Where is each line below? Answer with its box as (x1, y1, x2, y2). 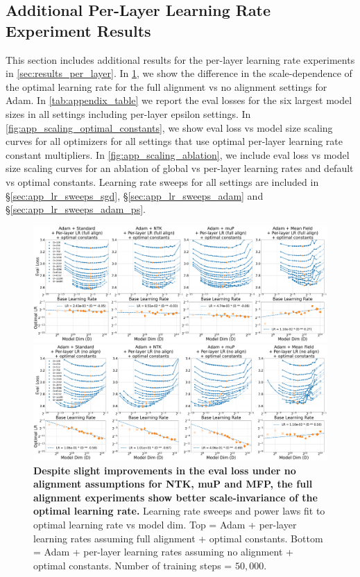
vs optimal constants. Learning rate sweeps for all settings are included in (6, 174, 319, 189)
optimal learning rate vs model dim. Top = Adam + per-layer (33, 517, 297, 531)
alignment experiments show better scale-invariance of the (33, 490, 318, 504)
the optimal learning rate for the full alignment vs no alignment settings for (6, 79, 327, 94)
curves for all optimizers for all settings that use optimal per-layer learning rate (6, 134, 343, 148)
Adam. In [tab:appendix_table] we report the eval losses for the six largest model (6, 93, 352, 107)
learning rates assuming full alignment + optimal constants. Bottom (33, 531, 323, 545)
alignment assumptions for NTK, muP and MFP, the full (33, 476, 313, 491)
